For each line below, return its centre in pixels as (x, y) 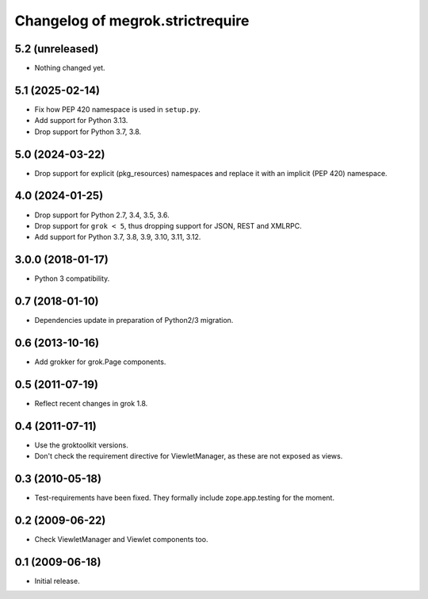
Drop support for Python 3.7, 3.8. (88, 132)
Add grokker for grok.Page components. (100, 362)
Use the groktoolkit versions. (81, 445)
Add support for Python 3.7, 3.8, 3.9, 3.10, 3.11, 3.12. (118, 237)
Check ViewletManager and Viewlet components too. (121, 539)
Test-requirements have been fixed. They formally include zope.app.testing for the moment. (184, 498)
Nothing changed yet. (70, 68)
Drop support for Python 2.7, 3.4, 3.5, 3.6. (102, 215)
